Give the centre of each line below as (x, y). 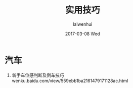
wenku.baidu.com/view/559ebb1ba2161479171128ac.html (70, 81)
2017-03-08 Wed (83, 34)
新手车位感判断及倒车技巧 (38, 75)
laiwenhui (83, 24)
